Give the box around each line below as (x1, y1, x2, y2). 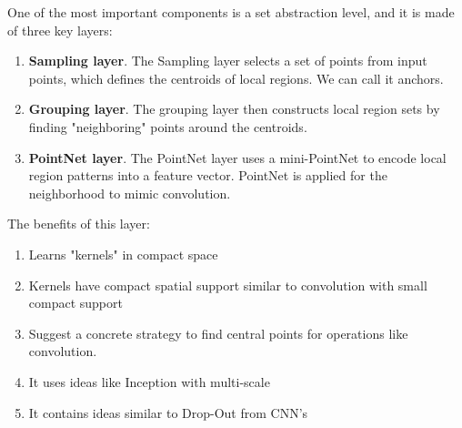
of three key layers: (7, 20, 113, 39)
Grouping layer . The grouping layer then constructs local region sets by (28, 99, 440, 118)
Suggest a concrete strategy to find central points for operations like (28, 323, 408, 342)
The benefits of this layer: (7, 214, 150, 233)
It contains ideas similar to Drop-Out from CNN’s (28, 403, 308, 422)
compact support (28, 293, 123, 312)
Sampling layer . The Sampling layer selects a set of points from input (28, 51, 427, 70)
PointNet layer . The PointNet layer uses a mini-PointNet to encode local (28, 148, 447, 167)
